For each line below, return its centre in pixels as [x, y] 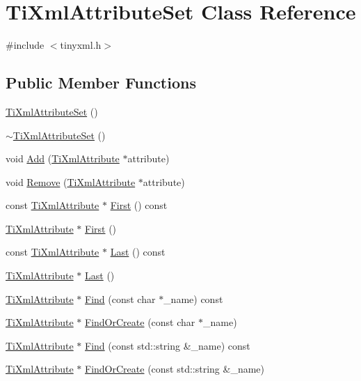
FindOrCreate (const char [140, 322]
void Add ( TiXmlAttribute [63, 158]
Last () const [138, 252]
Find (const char [120, 298]
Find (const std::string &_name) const [168, 345]
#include [25, 45]
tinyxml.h [81, 45]
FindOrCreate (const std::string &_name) [175, 369]
